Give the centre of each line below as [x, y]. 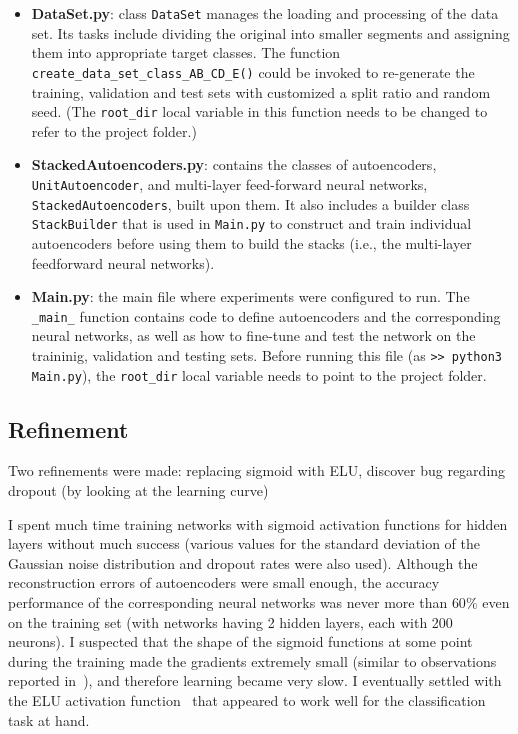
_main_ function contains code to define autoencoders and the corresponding [266, 315]
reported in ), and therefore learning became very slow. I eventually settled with [255, 680]
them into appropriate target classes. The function [186, 52]
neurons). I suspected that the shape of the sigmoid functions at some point [240, 641]
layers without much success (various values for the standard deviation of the [244, 543]
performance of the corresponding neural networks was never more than [228, 602]
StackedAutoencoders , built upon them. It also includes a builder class [250, 203]
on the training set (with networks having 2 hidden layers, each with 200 [230, 621]
